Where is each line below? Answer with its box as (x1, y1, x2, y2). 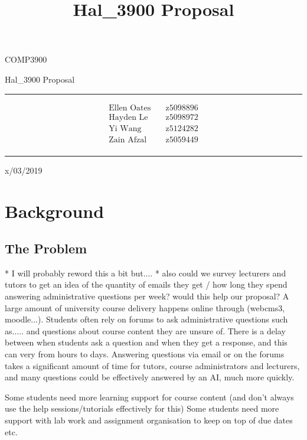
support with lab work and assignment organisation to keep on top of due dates (5, 414, 293, 426)
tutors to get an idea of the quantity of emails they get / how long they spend (5, 278, 288, 291)
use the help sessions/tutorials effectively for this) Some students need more (5, 402, 279, 415)
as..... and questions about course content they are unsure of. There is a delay (5, 324, 286, 337)
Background (5, 198, 104, 223)
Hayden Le (109, 113, 148, 122)
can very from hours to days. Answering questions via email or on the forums (5, 348, 285, 360)
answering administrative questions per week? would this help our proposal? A (5, 290, 289, 302)
